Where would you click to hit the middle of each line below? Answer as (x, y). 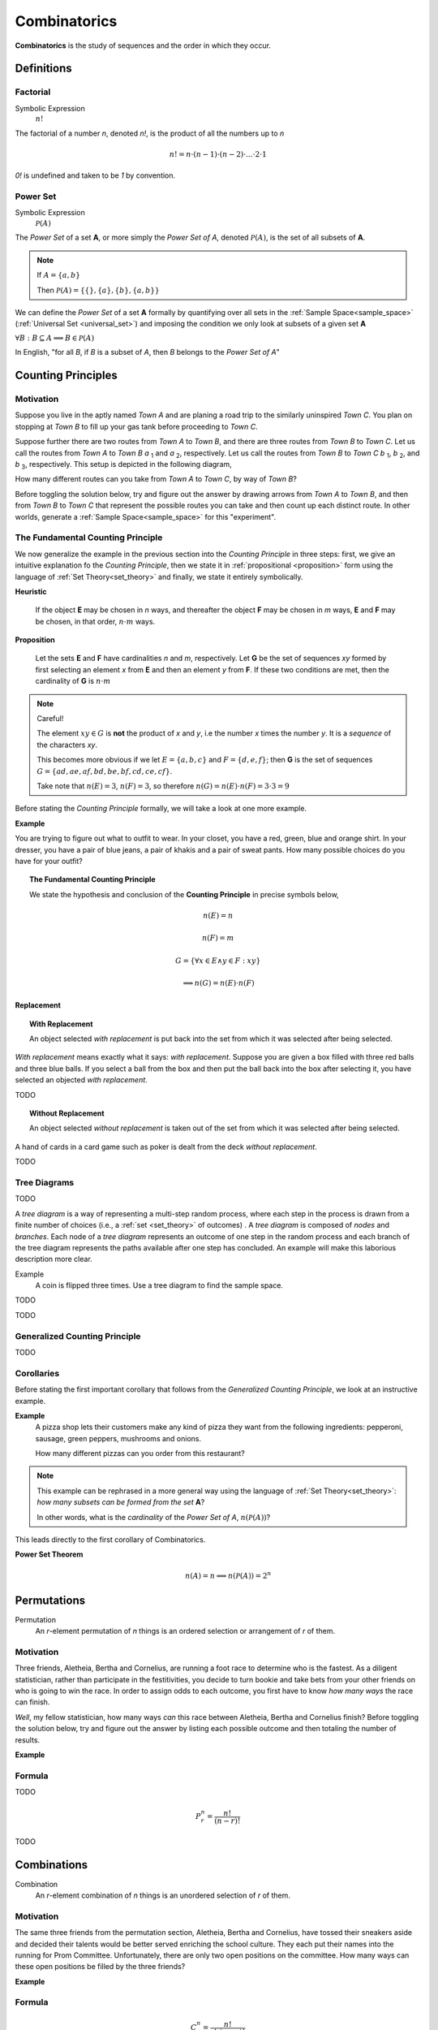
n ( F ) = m (218, 938)
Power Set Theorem (49, 1554)
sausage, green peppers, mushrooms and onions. (118, 1438)
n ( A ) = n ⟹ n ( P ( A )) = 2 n (228, 1575)
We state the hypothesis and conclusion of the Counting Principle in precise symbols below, (185, 894)
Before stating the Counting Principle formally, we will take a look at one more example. (161, 809)
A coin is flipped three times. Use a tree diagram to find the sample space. (159, 1285)
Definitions (43, 69)
